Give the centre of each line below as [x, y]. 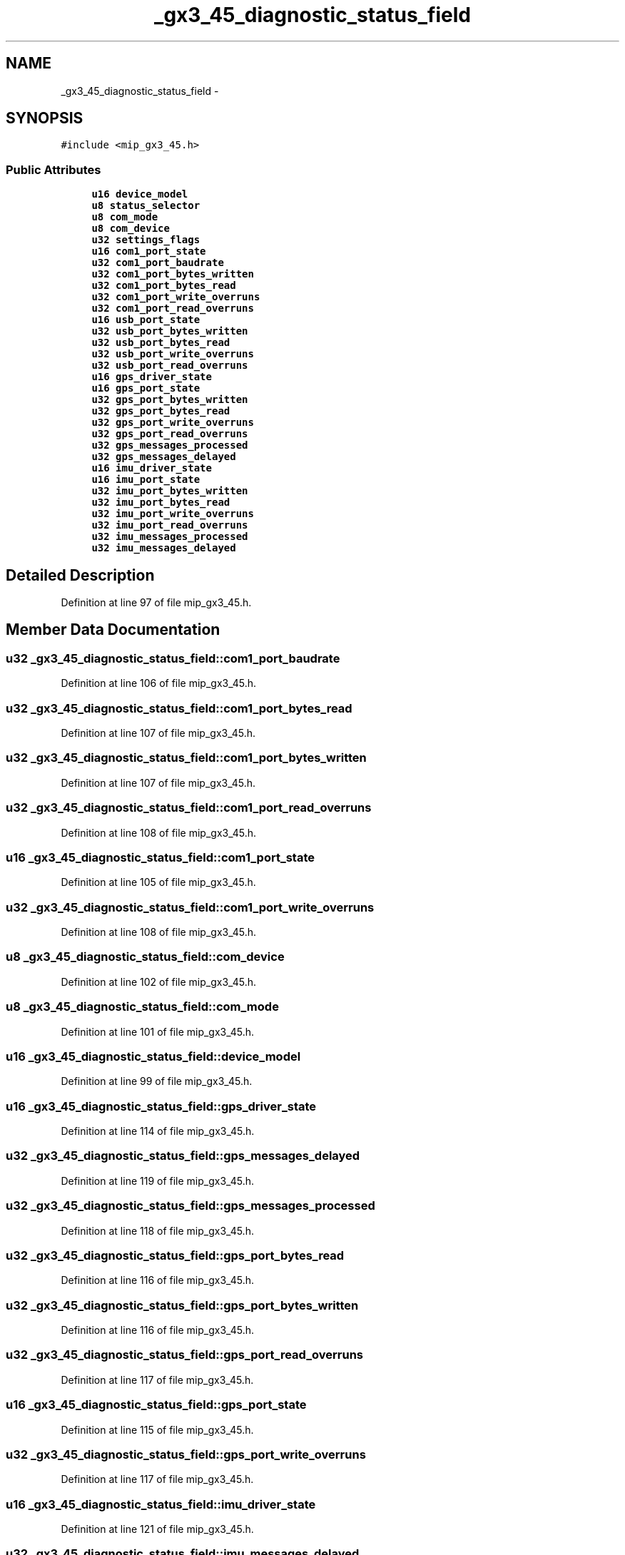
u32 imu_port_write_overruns [173, 514]
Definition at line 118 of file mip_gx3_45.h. [157, 1230]
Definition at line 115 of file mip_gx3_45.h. [157, 1429]
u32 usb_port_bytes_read [161, 343]
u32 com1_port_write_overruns [176, 297]
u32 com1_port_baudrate [158, 263]
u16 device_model [140, 194]
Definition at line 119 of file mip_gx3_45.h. [157, 1181]
